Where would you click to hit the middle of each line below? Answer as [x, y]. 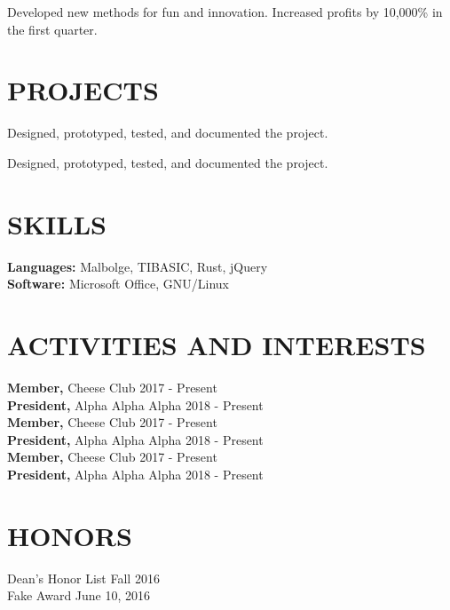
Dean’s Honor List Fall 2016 [83, 578]
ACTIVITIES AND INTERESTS [217, 345]
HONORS [70, 535]
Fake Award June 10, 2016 [79, 595]
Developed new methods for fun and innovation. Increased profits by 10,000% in [225, 12]
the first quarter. [52, 29]
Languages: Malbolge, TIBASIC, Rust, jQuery [138, 266]
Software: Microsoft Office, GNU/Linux [118, 284]
